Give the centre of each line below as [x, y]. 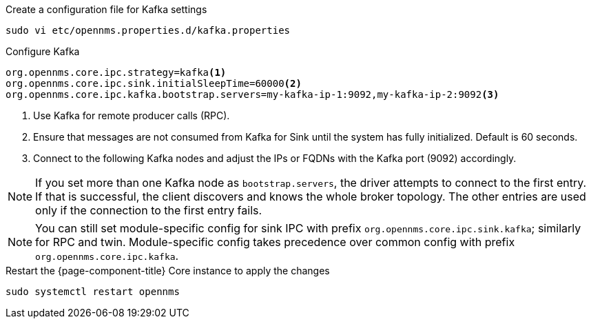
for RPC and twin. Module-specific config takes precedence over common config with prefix [275, 242]
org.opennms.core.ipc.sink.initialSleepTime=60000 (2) [154, 83]
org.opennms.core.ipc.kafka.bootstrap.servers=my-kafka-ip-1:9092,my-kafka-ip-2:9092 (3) [252, 94]
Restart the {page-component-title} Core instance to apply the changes [168, 271]
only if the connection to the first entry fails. [149, 210]
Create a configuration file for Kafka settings [106, 9]
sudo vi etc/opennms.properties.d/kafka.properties [148, 30]
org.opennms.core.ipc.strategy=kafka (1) [116, 72]
